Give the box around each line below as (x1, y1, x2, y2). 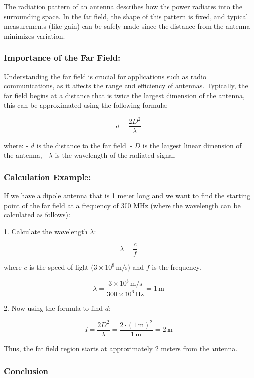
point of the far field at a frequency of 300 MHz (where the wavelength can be (4, 200, 241, 210)
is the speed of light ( (29, 262, 94, 272)
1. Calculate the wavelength (4, 226, 88, 236)
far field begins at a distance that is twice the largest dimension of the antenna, (4, 90, 245, 100)
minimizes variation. (4, 30, 65, 41)
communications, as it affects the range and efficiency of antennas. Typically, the (4, 81, 248, 91)
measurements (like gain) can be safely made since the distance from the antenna (4, 21, 250, 31)
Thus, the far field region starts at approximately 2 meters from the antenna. (4, 343, 238, 354)
